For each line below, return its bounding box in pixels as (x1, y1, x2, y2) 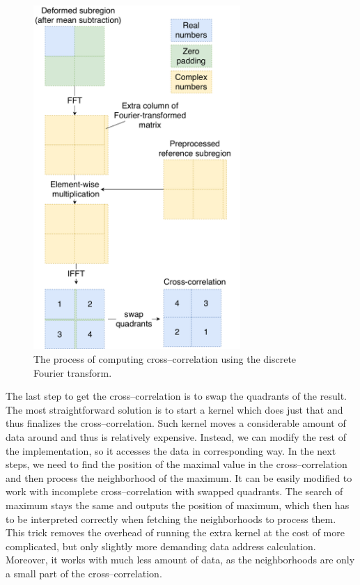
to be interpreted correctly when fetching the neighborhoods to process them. (6, 511, 336, 526)
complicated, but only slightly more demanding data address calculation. (6, 538, 316, 553)
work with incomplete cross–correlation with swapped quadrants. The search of (6, 484, 343, 499)
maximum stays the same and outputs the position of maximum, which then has (6, 497, 350, 512)
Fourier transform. (33, 365, 112, 380)
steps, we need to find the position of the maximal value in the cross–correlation (6, 457, 347, 471)
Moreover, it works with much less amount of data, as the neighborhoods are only (6, 552, 355, 567)
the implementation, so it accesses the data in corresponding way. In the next (6, 443, 336, 458)
